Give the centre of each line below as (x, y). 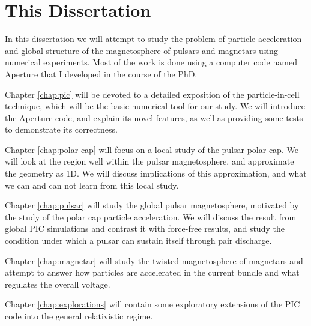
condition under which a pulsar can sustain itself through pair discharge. (138, 240)
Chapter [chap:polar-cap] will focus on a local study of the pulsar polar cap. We (152, 149)
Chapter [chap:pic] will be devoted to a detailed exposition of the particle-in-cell (152, 94)
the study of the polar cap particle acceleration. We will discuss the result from (151, 216)
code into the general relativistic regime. (79, 316)
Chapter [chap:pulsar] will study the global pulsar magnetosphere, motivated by (152, 205)
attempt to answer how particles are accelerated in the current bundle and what (152, 272)
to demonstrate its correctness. (61, 129)
